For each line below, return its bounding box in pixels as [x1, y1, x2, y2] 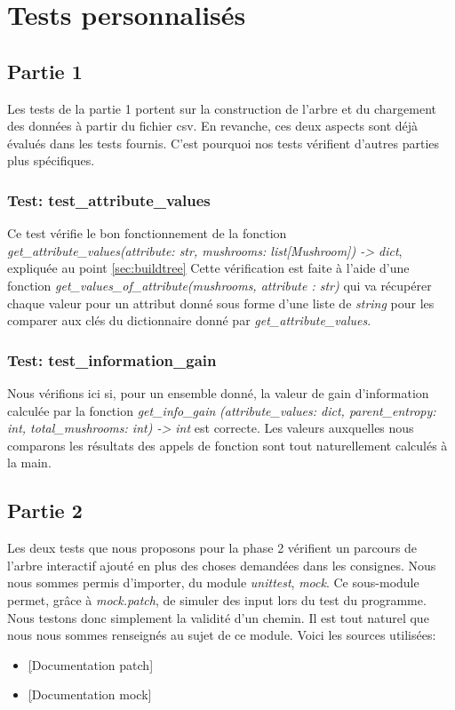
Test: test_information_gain [7, 348, 217, 371]
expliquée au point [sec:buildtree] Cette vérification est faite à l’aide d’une [7, 259, 410, 277]
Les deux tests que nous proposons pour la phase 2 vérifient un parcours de [7, 538, 418, 557]
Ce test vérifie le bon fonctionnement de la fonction [7, 224, 287, 243]
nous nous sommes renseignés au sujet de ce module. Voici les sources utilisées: [7, 626, 436, 644]
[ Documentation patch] [28, 655, 154, 674]
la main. [7, 453, 52, 472]
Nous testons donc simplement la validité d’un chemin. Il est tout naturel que [7, 608, 429, 626]
